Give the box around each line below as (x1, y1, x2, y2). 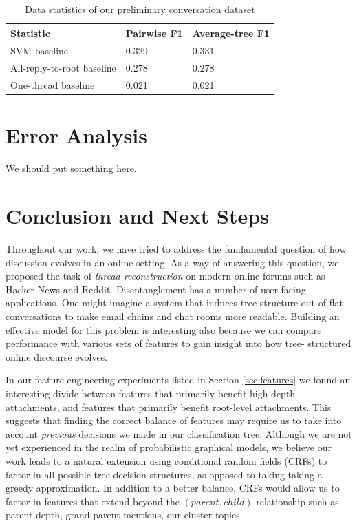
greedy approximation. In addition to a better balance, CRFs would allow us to (6, 481, 340, 495)
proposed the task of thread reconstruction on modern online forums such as (6, 269, 325, 283)
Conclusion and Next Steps (6, 202, 269, 230)
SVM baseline (10, 43, 69, 58)
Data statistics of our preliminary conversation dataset (25, 2, 255, 16)
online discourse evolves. (6, 349, 108, 364)
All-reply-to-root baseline (10, 61, 116, 75)
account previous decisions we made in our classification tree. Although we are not (6, 426, 352, 441)
